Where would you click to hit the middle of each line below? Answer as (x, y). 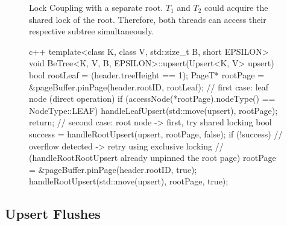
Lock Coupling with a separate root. (96, 7)
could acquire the (236, 7)
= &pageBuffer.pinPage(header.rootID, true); (113, 169)
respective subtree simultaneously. (92, 31)
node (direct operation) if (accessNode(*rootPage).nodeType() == (152, 99)
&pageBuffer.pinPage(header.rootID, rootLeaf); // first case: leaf (149, 86)
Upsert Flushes (53, 214)
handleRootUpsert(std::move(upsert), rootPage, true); (129, 181)
